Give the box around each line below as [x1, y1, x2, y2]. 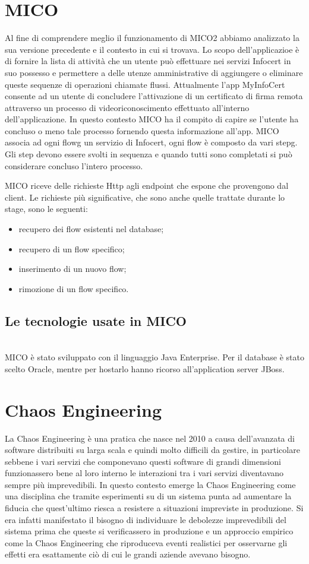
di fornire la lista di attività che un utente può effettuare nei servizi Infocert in [5, 55, 291, 67]
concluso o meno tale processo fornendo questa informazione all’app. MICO [5, 124, 279, 137]
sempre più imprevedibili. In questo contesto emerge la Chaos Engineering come [5, 478, 296, 490]
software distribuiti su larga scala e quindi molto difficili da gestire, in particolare [5, 443, 300, 456]
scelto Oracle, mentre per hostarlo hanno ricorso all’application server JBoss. [5, 362, 285, 375]
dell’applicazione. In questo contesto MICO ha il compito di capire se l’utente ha [5, 113, 299, 125]
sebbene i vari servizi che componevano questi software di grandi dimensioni [5, 455, 281, 467]
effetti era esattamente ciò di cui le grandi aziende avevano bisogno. [5, 548, 251, 560]
